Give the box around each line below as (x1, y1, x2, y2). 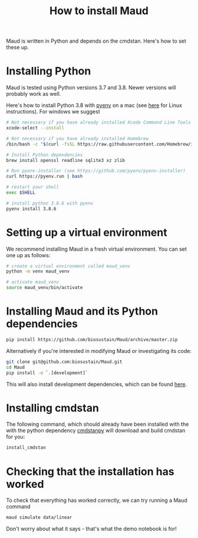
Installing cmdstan (6, 401, 99, 414)
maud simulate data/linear (6, 514, 72, 521)
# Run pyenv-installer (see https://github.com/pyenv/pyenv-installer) (6, 168, 186, 174)
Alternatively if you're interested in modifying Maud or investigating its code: (6, 347, 192, 354)
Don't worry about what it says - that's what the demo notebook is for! (6, 525, 177, 533)
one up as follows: (6, 251, 51, 258)
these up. (6, 44, 29, 51)
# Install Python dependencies (6, 152, 83, 158)
